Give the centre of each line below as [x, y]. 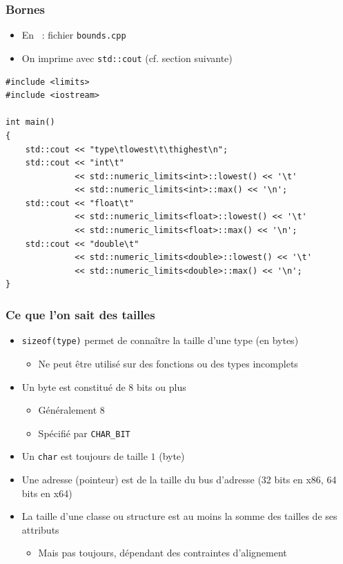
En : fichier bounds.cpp [74, 35]
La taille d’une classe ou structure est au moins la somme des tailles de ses [179, 516]
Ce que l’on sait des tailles [80, 314]
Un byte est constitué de [73, 386]
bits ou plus [161, 386]
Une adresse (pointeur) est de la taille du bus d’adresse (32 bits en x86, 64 [179, 479]
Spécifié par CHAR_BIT [84, 433]
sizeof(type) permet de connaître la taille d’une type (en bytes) [160, 340]
